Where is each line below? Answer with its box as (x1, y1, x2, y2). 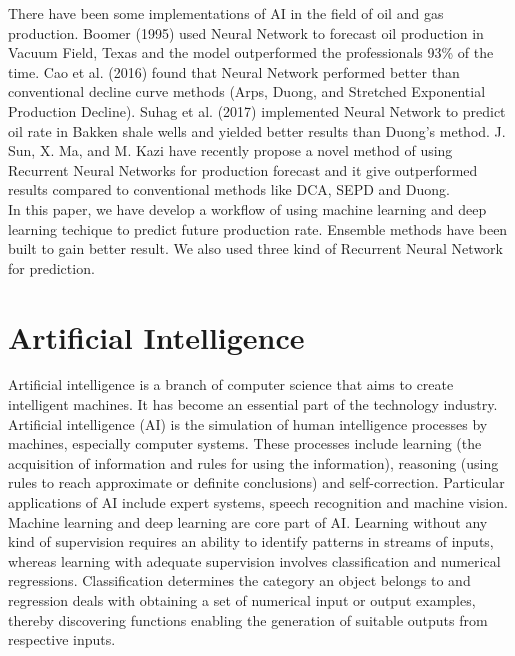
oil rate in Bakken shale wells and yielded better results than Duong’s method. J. (8, 120, 506, 141)
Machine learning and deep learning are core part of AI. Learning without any (8, 511, 488, 532)
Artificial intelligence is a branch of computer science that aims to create (8, 374, 454, 395)
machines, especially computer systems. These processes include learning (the (8, 433, 482, 454)
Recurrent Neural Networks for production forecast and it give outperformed (8, 159, 478, 180)
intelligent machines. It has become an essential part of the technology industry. (8, 394, 498, 415)
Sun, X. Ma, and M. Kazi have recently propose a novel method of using (8, 140, 453, 161)
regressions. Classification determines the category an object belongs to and (8, 570, 471, 591)
